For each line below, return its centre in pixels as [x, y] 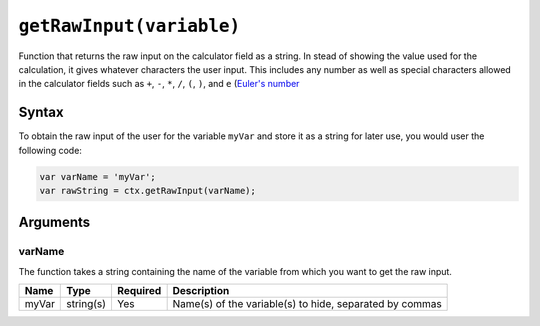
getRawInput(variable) [129, 26]
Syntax [41, 112]
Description [201, 291]
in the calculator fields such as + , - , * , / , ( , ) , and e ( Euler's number [159, 84]
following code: [50, 150]
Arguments [54, 222]
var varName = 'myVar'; [98, 176]
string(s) [86, 304]
